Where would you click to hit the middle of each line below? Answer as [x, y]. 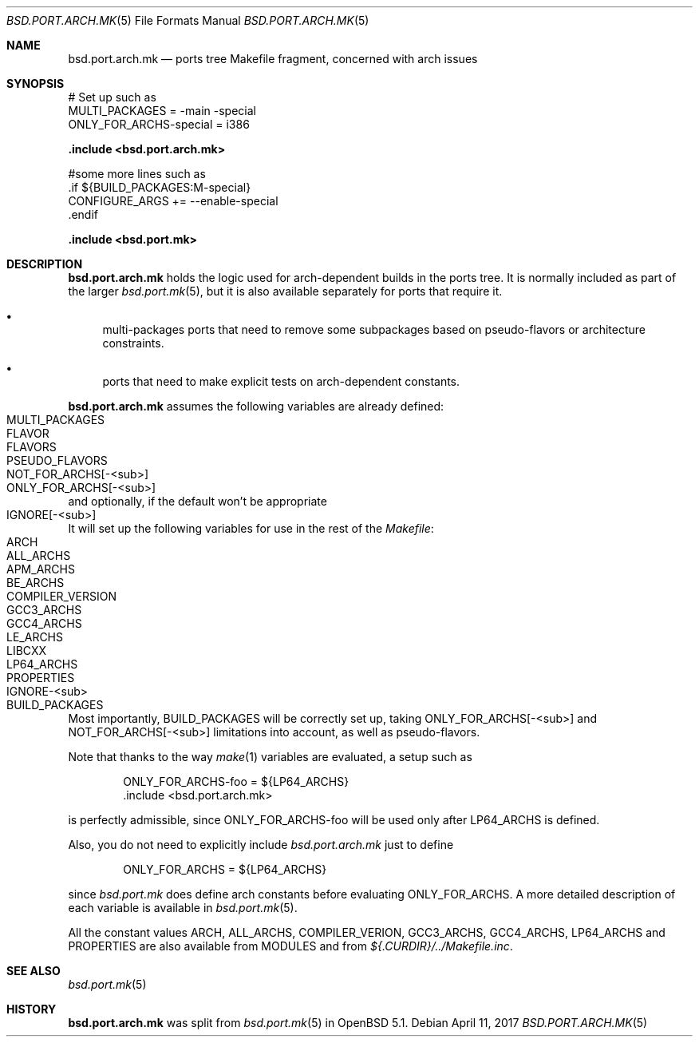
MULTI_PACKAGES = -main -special [162, 111]
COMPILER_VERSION [61, 596]
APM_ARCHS [41, 569]
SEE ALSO [34, 971]
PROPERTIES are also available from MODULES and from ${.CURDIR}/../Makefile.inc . [290, 946]
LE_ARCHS [35, 637]
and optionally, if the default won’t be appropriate [197, 501]
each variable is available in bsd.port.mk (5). [183, 908]
